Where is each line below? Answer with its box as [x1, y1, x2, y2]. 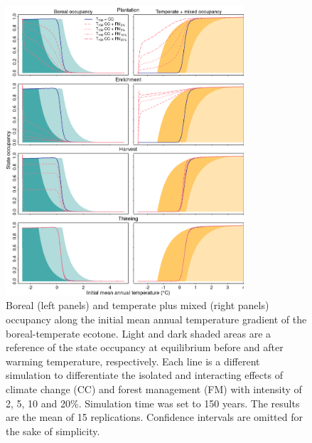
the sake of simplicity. [6, 423, 100, 438]
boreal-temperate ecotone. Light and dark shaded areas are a [6, 325, 271, 340]
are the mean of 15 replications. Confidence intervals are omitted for [6, 410, 303, 424]
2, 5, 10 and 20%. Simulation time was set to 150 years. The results [6, 395, 300, 410]
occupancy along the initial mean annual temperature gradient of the [6, 312, 307, 327]
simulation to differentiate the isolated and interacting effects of [6, 368, 283, 382]
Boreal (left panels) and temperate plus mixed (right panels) [6, 298, 269, 313]
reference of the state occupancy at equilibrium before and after [6, 340, 284, 355]
